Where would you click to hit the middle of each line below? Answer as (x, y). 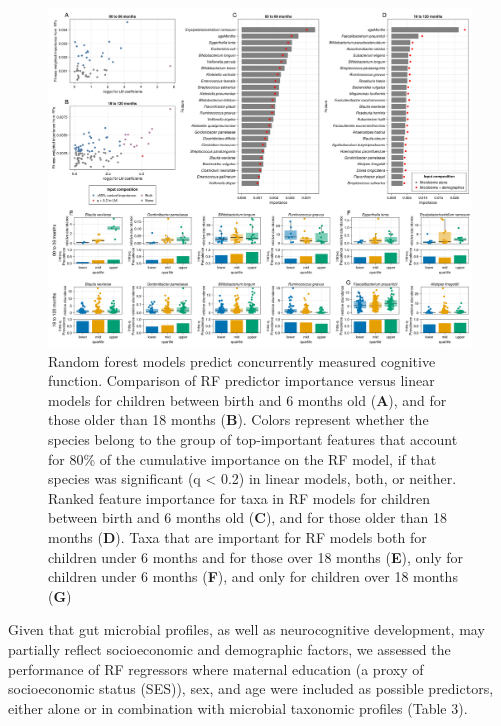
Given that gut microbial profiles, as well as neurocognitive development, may (246, 629)
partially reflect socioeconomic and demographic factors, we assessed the (229, 649)
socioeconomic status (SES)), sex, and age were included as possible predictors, (251, 688)
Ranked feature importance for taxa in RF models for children (239, 497)
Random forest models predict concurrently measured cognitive (242, 360)
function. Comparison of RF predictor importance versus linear (241, 380)
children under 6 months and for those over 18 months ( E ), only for (256, 556)
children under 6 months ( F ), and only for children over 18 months (253, 576)
